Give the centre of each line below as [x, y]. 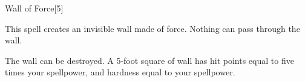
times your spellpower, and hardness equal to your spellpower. [120, 72]
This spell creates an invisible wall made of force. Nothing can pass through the [152, 28]
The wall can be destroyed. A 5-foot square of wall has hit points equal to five [149, 60]
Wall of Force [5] [34, 8]
